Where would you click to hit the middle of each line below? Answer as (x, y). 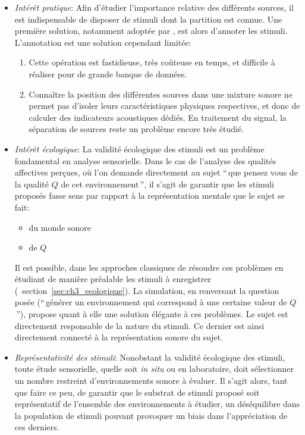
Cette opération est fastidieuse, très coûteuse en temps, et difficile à (152, 62)
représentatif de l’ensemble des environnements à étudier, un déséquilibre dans (157, 404)
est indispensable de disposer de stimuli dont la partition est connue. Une (148, 19)
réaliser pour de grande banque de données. (108, 73)
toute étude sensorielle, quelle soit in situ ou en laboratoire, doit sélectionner (154, 369)
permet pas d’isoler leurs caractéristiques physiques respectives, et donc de (164, 106)
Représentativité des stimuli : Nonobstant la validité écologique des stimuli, (150, 357)
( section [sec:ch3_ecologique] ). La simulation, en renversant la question (147, 290)
